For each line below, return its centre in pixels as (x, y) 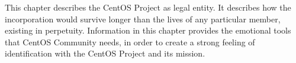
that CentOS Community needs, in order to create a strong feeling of (130, 42)
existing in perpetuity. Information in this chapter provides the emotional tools (148, 30)
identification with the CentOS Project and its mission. (105, 53)
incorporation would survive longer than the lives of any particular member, (143, 19)
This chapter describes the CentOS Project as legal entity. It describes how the (148, 7)
